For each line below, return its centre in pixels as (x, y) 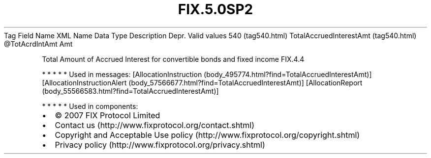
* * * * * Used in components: (90, 106)
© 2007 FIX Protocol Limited (108, 115)
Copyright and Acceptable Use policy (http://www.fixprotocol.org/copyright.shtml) (207, 135)
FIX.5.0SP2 (215, 9)
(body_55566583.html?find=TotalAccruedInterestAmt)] (130, 91)
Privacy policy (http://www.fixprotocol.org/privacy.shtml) (160, 145)
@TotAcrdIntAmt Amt (38, 44)
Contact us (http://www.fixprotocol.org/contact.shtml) (155, 125)
